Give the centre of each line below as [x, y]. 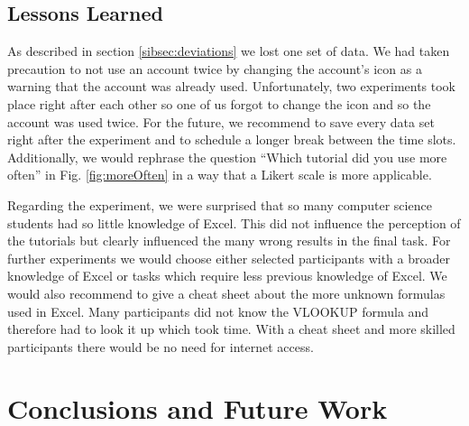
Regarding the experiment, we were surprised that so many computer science [220, 204]
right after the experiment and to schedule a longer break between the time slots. [232, 139]
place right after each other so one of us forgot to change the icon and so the [219, 103]
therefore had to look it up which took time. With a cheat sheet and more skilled [231, 329]
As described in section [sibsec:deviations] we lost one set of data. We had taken [229, 51]
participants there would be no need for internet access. [161, 346]
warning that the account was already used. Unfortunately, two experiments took [232, 86]
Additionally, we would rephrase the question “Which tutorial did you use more [227, 157]
